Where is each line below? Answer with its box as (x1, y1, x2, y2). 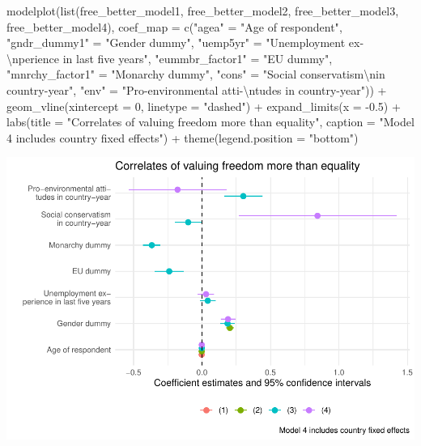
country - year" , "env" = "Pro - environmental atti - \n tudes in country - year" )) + (6, 81, 387, 98)
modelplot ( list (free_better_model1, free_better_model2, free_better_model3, (6, 2, 399, 19)
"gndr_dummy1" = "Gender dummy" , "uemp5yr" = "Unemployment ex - (6, 34, 364, 51)
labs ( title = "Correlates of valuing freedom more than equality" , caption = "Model (6, 113, 415, 130)
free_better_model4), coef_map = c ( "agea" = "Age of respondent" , (6, 18, 342, 35)
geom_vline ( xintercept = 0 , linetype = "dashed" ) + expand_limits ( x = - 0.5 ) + (6, 97, 401, 114)
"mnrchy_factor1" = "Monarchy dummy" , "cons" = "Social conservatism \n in (6, 66, 385, 83)
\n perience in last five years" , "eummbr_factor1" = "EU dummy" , (6, 49, 333, 66)
